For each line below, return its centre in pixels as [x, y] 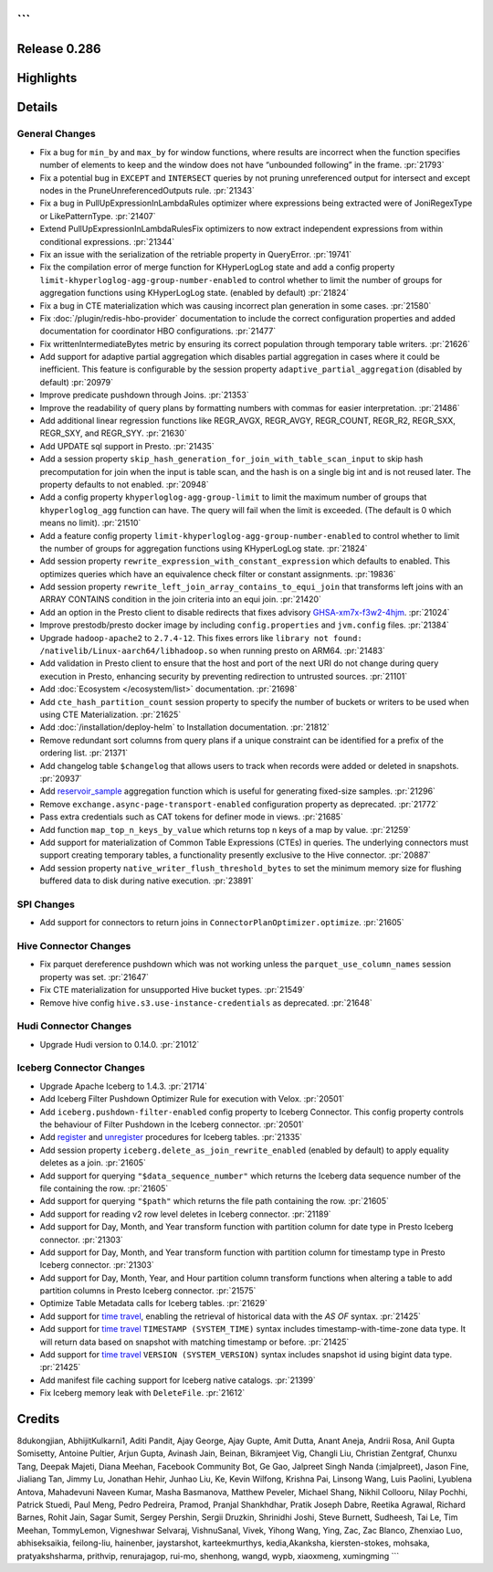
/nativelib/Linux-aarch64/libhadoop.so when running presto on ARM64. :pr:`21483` [212, 651]
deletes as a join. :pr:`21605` [93, 1163]
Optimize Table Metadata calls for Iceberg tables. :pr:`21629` [154, 1303]
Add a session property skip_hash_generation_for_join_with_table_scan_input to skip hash [231, 459]
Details [37, 107]
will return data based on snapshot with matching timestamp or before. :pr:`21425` [194, 1342]
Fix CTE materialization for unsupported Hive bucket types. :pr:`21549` [173, 990]
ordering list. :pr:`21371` [84, 753]
